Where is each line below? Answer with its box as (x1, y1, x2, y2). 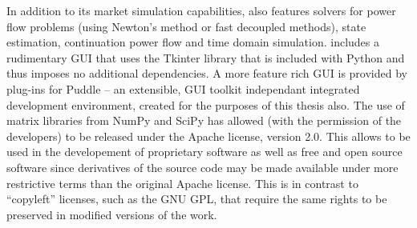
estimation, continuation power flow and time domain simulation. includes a (6, 34, 380, 50)
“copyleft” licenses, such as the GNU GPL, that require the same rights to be (6, 190, 387, 207)
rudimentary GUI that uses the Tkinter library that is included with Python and (6, 49, 405, 66)
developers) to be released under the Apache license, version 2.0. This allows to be (6, 127, 411, 144)
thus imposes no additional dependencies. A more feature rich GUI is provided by (6, 65, 407, 82)
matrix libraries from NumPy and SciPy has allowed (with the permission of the (6, 112, 402, 129)
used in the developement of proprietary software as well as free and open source (6, 143, 403, 160)
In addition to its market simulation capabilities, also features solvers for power (6, 2, 396, 18)
